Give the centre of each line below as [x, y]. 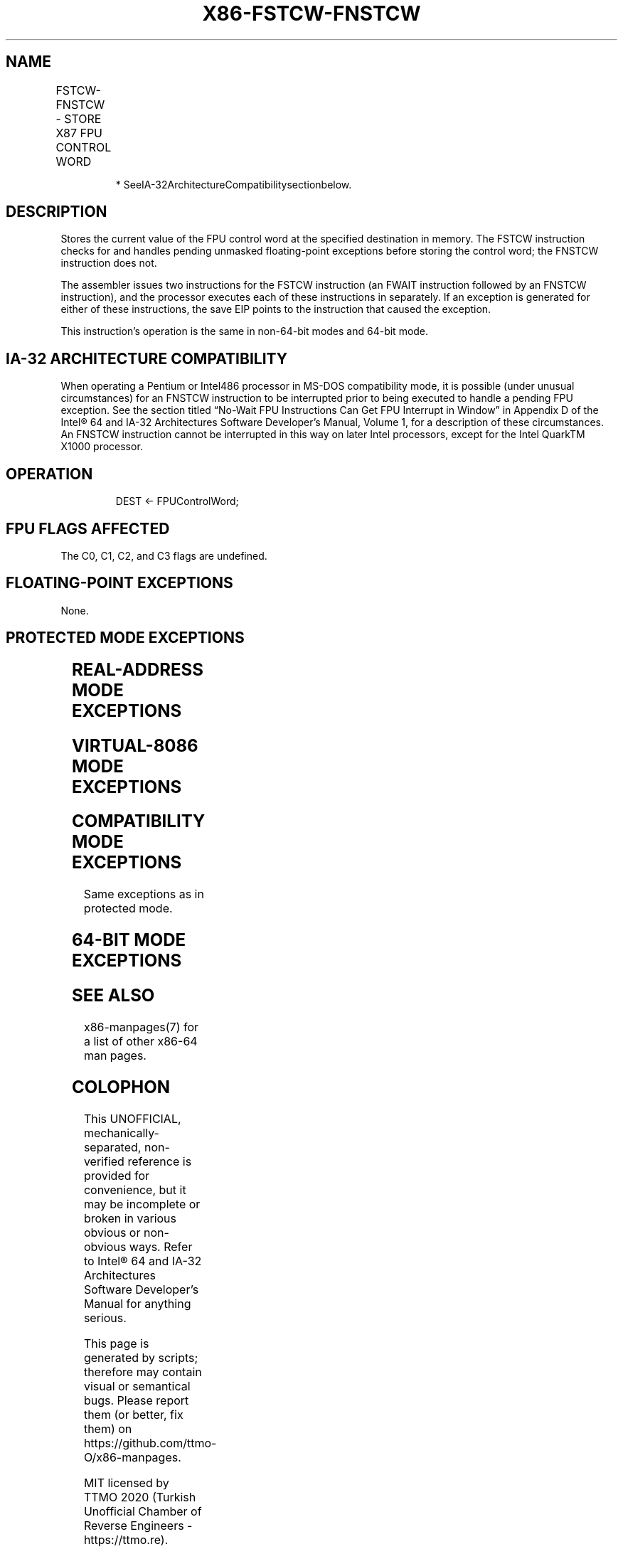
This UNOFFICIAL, [132, 1118]
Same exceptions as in [144, 894]
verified [104, 1161]
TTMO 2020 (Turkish [140, 1497]
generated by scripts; [141, 1357]
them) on [108, 1428]
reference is [160, 1161]
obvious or [112, 1232]
